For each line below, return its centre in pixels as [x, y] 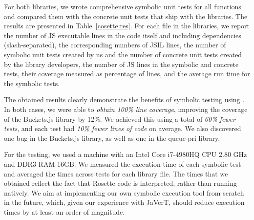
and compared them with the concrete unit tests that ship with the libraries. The [126, 16]
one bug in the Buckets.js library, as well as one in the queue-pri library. [112, 138]
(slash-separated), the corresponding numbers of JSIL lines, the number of [115, 45]
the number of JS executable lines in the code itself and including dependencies [123, 35]
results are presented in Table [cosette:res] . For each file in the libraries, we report [127, 26]
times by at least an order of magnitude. [64, 211]
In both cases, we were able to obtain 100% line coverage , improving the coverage [126, 109]
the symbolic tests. [32, 83]
